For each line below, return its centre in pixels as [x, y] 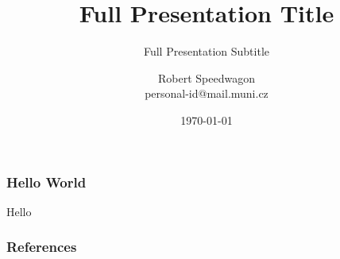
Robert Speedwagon [207, 77]
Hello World [46, 182]
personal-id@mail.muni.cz [207, 93]
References [42, 247]
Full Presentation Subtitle [207, 51]
